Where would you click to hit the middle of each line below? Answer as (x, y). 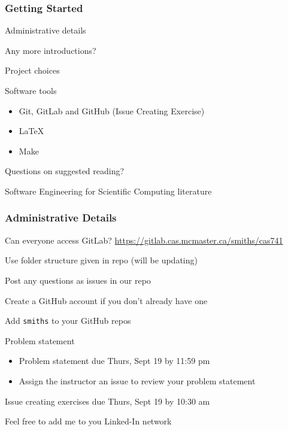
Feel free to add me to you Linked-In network (88, 421)
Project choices (32, 70)
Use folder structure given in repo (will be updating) (101, 260)
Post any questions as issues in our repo (78, 280)
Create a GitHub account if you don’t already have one (106, 300)
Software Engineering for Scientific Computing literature (108, 191)
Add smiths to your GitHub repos (68, 321)
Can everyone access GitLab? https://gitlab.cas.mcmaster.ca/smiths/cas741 (144, 240)
